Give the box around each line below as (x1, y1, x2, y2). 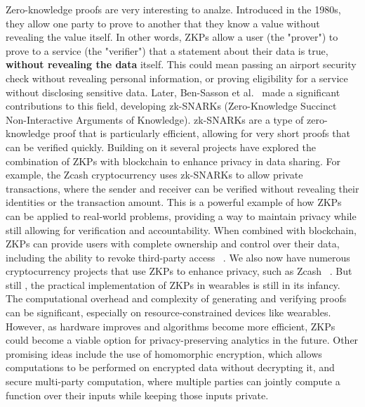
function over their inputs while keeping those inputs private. (6, 387, 269, 402)
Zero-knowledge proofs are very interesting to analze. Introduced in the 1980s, (6, 2, 341, 16)
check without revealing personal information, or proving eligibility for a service (6, 70, 348, 85)
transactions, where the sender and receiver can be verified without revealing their (6, 181, 359, 195)
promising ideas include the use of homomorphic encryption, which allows (6, 346, 322, 361)
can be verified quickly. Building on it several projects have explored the (6, 139, 316, 154)
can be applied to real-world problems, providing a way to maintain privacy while (6, 208, 357, 223)
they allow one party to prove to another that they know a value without (6, 15, 320, 30)
